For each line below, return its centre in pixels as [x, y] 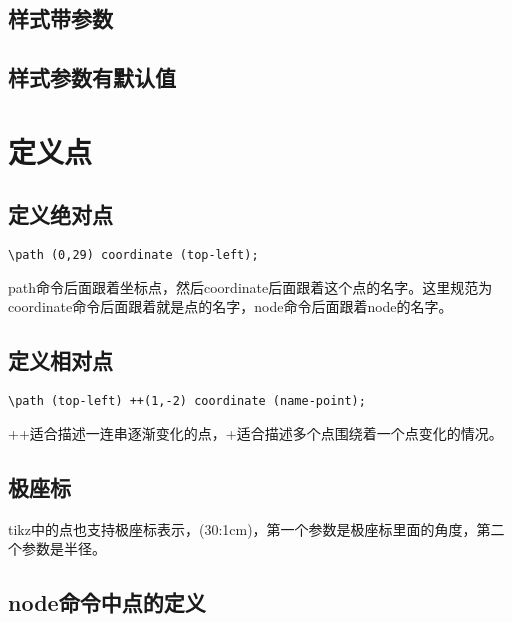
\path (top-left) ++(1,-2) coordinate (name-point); [187, 401]
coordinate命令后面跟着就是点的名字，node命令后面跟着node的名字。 [230, 306]
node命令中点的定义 [107, 602]
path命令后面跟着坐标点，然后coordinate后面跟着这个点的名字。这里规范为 [250, 286]
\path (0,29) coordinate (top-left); [133, 255]
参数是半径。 [63, 548]
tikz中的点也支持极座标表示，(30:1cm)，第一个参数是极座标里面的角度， [242, 528]
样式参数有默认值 [92, 77]
